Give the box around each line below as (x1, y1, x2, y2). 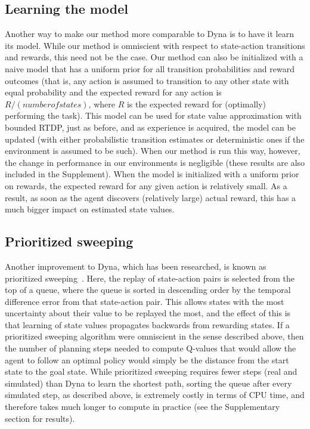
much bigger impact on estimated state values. (5, 203, 175, 215)
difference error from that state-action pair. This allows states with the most (5, 295, 284, 307)
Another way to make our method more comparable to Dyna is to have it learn (5, 27, 294, 40)
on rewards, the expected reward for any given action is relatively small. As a (5, 179, 287, 192)
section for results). (5, 412, 75, 424)
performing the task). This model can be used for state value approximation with (5, 109, 302, 122)
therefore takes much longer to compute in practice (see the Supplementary (5, 400, 280, 413)
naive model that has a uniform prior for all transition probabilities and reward (5, 62, 294, 75)
